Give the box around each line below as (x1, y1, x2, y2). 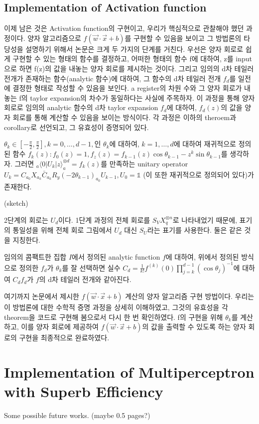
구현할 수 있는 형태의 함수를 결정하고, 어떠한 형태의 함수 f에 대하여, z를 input (12, 53, 252, 64)
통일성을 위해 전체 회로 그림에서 (12, 225, 112, 235)
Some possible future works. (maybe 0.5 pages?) (4, 410, 150, 421)
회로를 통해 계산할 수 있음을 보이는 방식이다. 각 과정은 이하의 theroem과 (12, 112, 237, 122)
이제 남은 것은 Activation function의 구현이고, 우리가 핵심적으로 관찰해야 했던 (4, 23, 244, 33)
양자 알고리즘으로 (27, 32, 81, 43)
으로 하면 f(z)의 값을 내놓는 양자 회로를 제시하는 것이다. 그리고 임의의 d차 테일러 (4, 63, 254, 73)
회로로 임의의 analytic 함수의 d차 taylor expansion (4, 102, 158, 113)
